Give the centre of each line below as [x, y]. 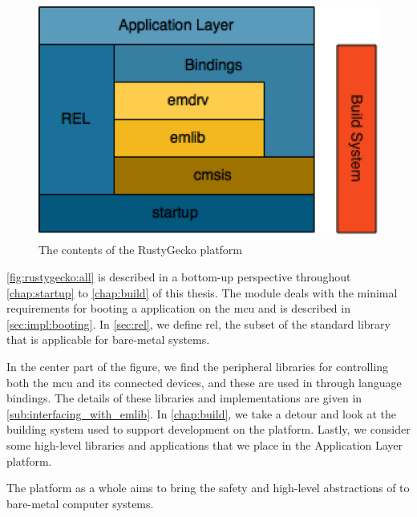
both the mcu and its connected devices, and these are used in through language [204, 382]
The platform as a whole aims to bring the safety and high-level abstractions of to [208, 488]
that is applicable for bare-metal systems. [108, 339]
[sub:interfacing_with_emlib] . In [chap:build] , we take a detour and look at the [201, 413]
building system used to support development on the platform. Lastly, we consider [208, 429]
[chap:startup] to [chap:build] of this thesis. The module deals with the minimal [202, 292]
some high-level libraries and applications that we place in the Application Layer [205, 444]
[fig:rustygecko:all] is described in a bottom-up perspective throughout [179, 277]
